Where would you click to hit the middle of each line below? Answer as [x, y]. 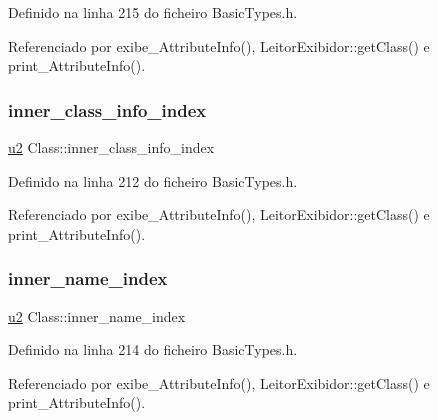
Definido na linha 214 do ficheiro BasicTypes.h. [153, 349]
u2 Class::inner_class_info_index [111, 147]
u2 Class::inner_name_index [97, 315]
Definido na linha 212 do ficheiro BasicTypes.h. [153, 180]
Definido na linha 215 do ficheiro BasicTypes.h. [153, 12]
